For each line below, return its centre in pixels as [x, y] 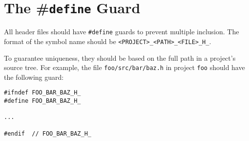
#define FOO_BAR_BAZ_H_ [42, 101]
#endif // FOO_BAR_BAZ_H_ [48, 133]
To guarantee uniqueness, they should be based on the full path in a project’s [120, 58]
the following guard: [34, 77]
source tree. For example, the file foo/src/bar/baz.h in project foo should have [124, 67]
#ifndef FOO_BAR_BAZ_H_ [42, 93]
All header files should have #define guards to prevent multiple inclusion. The [122, 32]
